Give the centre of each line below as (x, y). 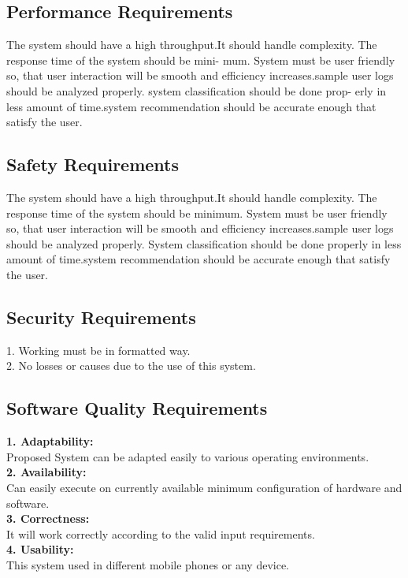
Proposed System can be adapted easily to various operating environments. (188, 456)
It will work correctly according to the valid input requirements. (161, 533)
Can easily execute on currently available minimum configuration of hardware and (204, 487)
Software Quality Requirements (137, 408)
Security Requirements (101, 317)
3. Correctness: (48, 518)
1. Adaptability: (50, 441)
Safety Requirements (93, 164)
